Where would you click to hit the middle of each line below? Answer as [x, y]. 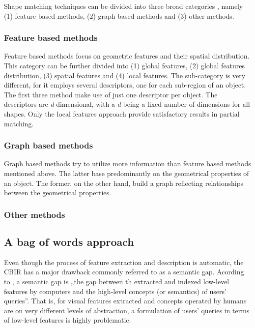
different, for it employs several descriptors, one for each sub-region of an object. [125, 85]
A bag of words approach [69, 241]
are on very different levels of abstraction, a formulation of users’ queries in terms [127, 310]
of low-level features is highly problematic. [68, 320]
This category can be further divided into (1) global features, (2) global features [125, 65]
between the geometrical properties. [57, 193]
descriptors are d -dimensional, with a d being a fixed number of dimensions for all [127, 104]
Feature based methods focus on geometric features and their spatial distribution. [127, 56]
